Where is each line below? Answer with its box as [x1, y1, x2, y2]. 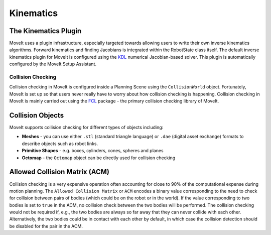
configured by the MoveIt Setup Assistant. [9, 61, 97, 67]
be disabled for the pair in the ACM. [9, 223, 83, 229]
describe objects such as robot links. [22, 141, 98, 147]
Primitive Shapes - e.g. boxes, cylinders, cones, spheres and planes [22, 148, 164, 154]
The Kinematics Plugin [9, 27, 82, 35]
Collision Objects [9, 111, 64, 120]
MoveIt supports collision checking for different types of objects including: [9, 125, 164, 131]
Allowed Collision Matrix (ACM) [9, 168, 110, 176]
